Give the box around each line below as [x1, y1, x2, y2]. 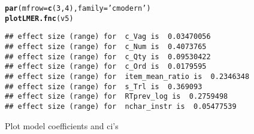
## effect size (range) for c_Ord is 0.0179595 [5, 62, 207, 71]
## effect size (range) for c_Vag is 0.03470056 [5, 32, 211, 41]
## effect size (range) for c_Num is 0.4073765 [5, 42, 207, 51]
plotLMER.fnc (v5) [5, 14, 74, 23]
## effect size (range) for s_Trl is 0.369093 [5, 82, 202, 91]
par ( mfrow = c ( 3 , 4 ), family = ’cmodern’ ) [5, 4, 151, 13]
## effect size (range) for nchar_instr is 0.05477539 [5, 102, 237, 111]
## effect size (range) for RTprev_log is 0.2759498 [5, 92, 228, 101]
